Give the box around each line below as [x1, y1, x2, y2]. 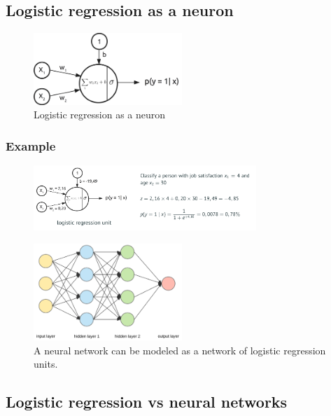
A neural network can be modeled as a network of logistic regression [34, 342, 326, 357]
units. [34, 356, 58, 371]
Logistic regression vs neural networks [6, 391, 288, 412]
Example [6, 137, 56, 154]
